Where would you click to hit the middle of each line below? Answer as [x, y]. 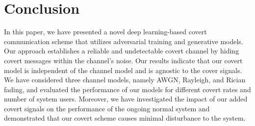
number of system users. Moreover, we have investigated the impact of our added [126, 99]
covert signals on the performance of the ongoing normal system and [107, 108]
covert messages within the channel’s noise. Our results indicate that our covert [123, 60]
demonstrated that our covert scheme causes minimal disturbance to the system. [125, 118]
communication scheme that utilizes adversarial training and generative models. [124, 41]
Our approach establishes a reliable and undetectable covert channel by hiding [122, 51]
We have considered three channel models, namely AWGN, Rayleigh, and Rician [125, 80]
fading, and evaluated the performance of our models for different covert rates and [127, 89]
